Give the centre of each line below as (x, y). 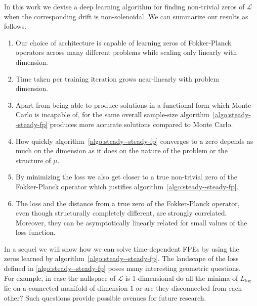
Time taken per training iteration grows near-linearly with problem (117, 78)
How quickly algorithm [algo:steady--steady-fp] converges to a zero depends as (134, 141)
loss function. (36, 232)
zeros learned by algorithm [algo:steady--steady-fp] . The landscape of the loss (121, 258)
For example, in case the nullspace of (60, 278)
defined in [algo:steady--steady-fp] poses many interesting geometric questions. (122, 268)
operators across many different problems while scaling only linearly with (126, 52)
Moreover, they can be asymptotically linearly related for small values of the (131, 222)
